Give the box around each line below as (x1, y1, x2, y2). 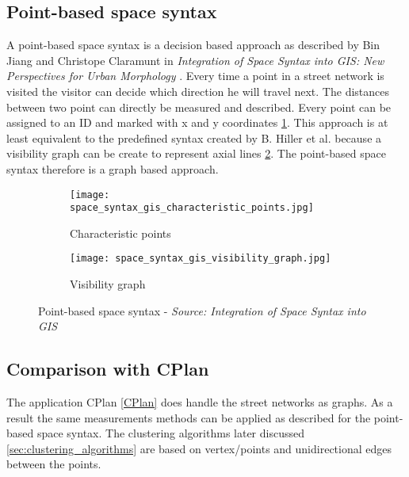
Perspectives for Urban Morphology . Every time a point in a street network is (6, 67, 384, 84)
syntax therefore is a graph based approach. (6, 160, 219, 177)
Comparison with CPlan (6, 357, 209, 381)
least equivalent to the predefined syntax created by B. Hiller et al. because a (6, 129, 382, 146)
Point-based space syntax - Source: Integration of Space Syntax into (38, 302, 366, 319)
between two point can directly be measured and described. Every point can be (6, 98, 392, 115)
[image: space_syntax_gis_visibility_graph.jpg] (70, 253, 331, 265)
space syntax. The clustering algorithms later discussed (36, 425, 304, 441)
